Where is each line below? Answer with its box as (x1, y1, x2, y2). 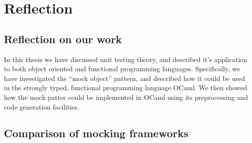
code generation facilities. (4, 101, 79, 111)
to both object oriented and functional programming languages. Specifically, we (4, 64, 240, 74)
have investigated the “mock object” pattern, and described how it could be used (4, 73, 245, 83)
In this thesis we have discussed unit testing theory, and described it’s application (4, 54, 248, 64)
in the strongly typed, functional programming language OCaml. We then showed (4, 82, 248, 93)
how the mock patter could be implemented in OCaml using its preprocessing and (4, 92, 248, 102)
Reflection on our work (4, 31, 122, 46)
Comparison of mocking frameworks (4, 125, 189, 140)
